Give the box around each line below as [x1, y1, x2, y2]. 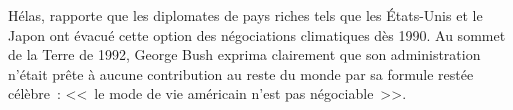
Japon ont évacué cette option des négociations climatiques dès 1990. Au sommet [8, 24, 506, 45]
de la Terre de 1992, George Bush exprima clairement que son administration [8, 44, 481, 65]
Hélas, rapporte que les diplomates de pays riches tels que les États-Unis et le [8, 5, 483, 25]
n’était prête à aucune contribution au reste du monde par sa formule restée [8, 63, 474, 84]
